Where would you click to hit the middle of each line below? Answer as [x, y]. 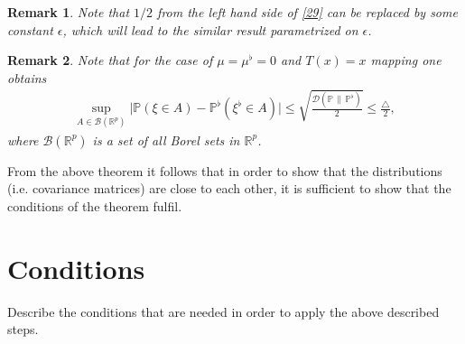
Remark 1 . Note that [69, 12]
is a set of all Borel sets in [166, 139]
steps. [23, 329]
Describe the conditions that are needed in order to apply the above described [223, 311]
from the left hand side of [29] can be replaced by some [307, 12]
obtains [27, 77]
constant [30, 29]
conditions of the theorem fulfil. [95, 205]
